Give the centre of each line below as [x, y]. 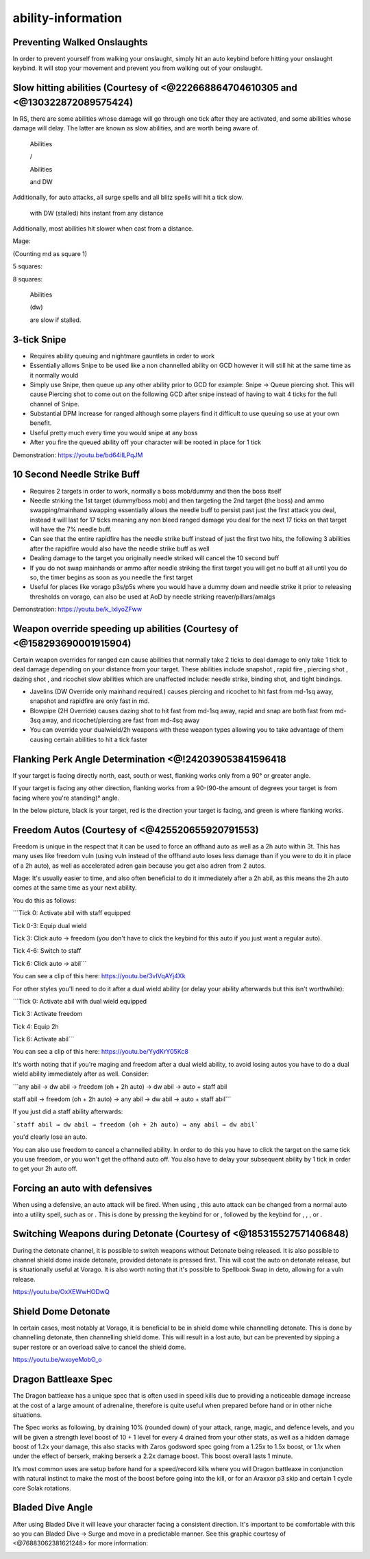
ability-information [67, 18]
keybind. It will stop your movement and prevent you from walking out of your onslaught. [138, 68]
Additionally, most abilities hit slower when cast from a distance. [103, 229]
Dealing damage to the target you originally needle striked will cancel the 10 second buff [155, 558]
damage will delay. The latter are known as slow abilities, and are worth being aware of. [136, 128]
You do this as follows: [45, 900]
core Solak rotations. [42, 1488]
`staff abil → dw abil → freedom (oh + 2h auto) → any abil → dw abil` [136, 1124]
